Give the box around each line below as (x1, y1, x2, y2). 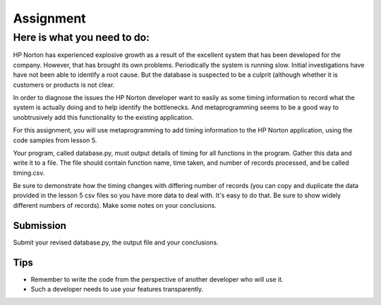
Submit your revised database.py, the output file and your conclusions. (13, 238, 219, 247)
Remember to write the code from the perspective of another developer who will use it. (30, 275, 284, 283)
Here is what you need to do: (13, 31, 150, 44)
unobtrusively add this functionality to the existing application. (13, 113, 194, 121)
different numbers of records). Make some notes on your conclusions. (13, 201, 217, 209)
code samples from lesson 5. (13, 136, 97, 144)
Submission (13, 219, 67, 232)
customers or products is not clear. (13, 80, 115, 89)
